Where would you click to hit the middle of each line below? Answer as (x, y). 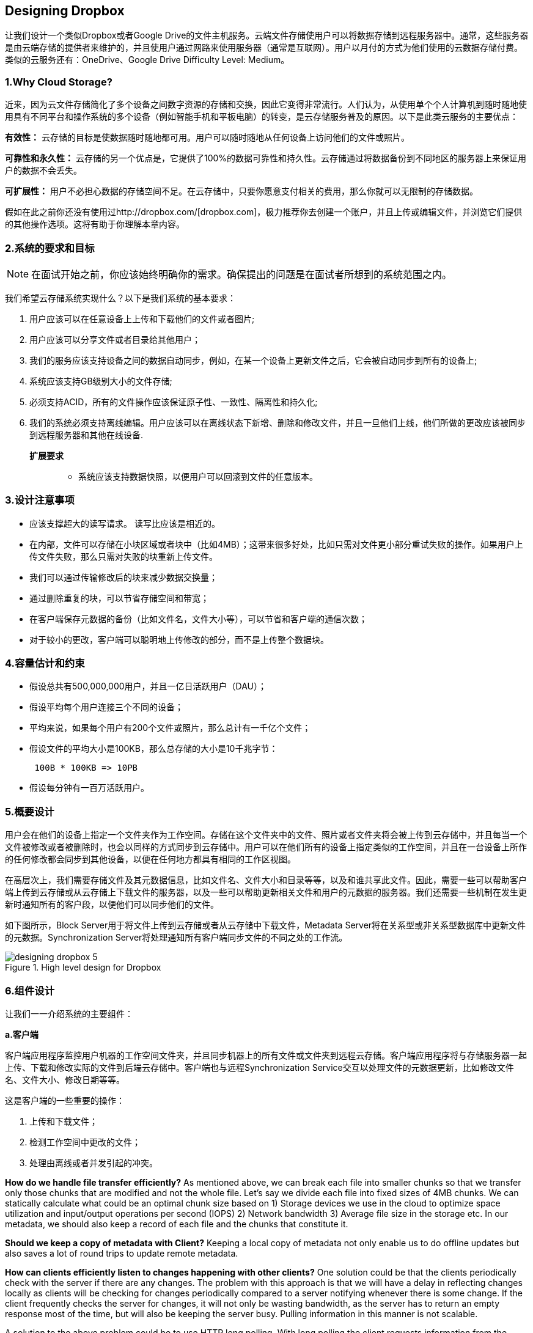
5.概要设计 (30, 811)
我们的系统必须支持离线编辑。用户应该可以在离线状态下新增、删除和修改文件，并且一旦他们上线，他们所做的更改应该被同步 (278, 422)
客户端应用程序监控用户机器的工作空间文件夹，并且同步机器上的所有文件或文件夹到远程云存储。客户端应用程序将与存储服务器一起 (266, 1055)
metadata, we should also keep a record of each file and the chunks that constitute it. (177, 1224)
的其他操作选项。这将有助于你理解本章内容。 (95, 224)
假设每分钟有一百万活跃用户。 (89, 788)
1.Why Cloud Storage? (59, 82)
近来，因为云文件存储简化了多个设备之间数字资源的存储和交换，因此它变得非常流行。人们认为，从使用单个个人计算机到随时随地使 (266, 105)
